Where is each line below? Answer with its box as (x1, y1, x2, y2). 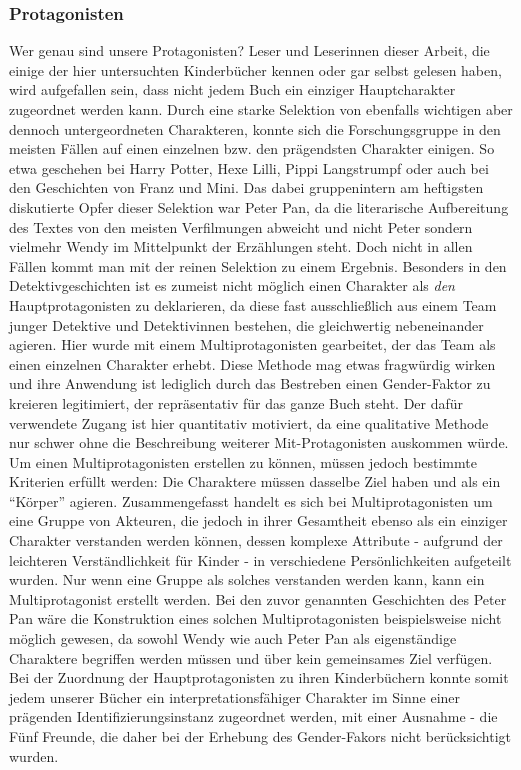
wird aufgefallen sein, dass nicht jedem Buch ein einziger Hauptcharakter (9, 79, 456, 100)
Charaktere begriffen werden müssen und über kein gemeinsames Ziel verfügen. (9, 647, 493, 668)
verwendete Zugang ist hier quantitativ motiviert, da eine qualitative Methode (9, 412, 489, 433)
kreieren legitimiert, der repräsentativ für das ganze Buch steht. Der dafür (9, 392, 464, 413)
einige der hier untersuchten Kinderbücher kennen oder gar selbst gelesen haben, (9, 59, 502, 80)
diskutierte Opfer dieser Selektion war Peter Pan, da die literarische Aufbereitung (9, 196, 509, 217)
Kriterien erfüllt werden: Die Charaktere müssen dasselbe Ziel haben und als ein (9, 471, 501, 492)
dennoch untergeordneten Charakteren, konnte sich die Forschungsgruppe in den (9, 118, 501, 139)
